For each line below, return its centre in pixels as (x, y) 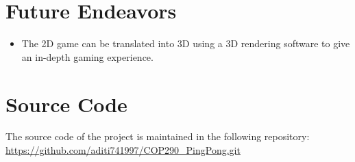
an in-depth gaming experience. (87, 56)
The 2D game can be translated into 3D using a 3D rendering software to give (186, 43)
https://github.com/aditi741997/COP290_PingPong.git (123, 150)
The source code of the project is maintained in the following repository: (158, 136)
